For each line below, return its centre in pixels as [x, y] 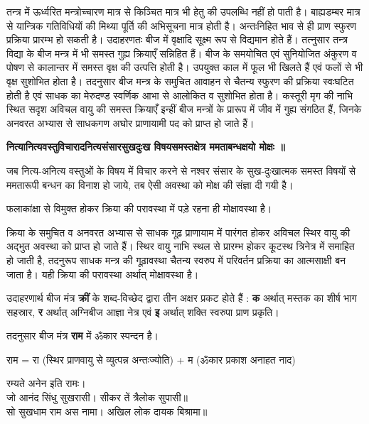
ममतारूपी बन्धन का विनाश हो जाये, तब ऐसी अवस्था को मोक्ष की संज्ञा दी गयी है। [150, 184]
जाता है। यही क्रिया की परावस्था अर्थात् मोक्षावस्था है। [103, 274]
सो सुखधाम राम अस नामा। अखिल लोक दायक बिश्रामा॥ [107, 411]
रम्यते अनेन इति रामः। [46, 383]
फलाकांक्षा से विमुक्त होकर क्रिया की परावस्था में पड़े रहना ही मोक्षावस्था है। [139, 208]
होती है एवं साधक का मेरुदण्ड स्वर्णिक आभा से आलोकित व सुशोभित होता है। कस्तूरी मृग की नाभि [180, 95]
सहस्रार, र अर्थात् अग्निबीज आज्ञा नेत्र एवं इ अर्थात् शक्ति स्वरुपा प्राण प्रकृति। [143, 311]
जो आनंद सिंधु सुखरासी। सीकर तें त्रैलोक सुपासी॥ [97, 397]
